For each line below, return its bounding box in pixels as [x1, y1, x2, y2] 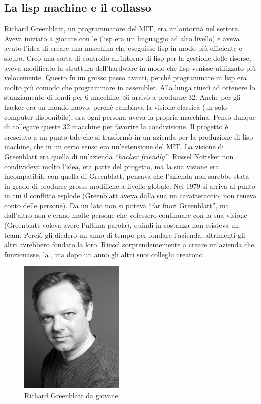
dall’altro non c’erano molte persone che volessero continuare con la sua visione [4, 210, 247, 220]
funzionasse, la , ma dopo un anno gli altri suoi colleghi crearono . [4, 249, 207, 259]
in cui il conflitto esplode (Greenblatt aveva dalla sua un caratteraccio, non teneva [4, 190, 257, 201]
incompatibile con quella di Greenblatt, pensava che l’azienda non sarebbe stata [4, 171, 249, 181]
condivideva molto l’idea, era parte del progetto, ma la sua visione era [4, 161, 219, 171]
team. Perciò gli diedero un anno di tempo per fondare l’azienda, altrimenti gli [4, 229, 245, 240]
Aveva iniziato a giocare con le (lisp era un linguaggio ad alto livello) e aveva [4, 33, 240, 43]
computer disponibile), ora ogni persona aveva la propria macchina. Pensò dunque [4, 111, 256, 122]
